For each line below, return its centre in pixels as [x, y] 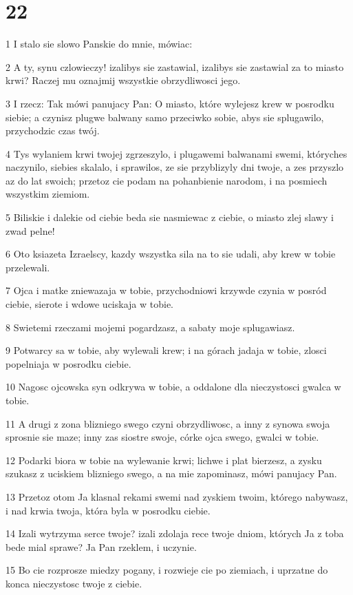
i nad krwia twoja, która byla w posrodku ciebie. [108, 510]
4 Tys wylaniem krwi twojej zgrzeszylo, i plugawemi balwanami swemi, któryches [176, 153]
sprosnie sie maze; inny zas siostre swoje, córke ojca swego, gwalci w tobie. [162, 437]
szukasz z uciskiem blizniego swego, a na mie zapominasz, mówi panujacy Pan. [171, 473]
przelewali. [28, 267]
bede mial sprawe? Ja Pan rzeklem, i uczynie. [101, 546]
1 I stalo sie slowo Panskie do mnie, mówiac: [99, 44]
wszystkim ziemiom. [48, 194]
